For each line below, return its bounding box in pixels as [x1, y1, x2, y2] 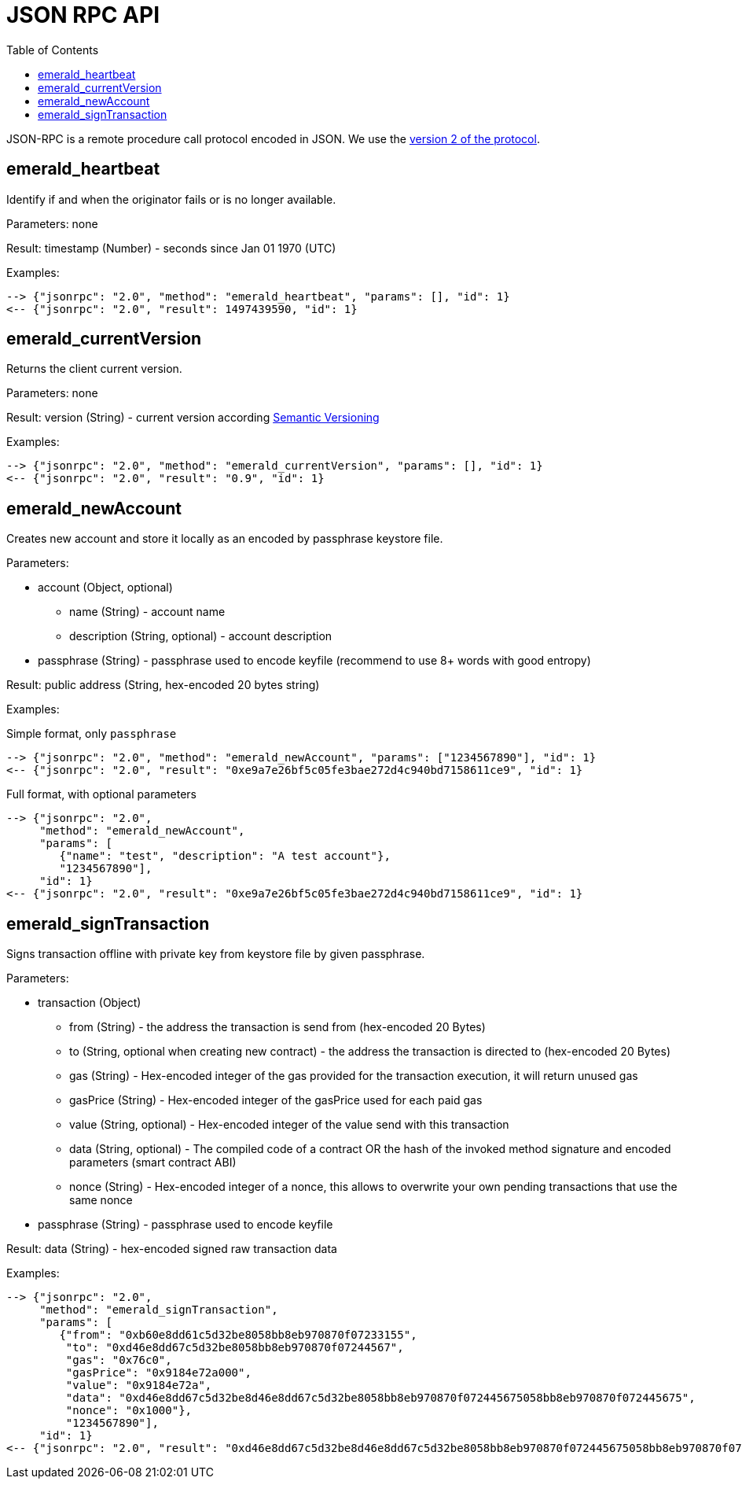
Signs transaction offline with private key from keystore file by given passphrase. [6, 947, 425, 961]
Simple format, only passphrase [6, 727, 177, 741]
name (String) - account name [69, 605, 226, 619]
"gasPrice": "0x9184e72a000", [65, 1366, 252, 1380]
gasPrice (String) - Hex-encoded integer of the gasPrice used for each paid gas [69, 1093, 483, 1107]
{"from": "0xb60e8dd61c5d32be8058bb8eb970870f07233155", [59, 1328, 417, 1342]
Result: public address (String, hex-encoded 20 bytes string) [6, 678, 320, 692]
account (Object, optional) [38, 580, 173, 595]
